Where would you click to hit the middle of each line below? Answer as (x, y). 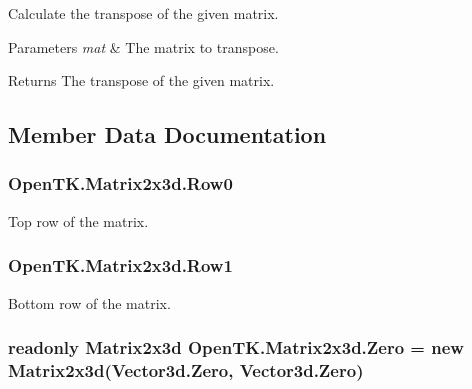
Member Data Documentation (167, 134)
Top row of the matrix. (78, 220)
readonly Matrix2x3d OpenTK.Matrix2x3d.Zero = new (236, 347)
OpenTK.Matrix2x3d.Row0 (120, 183)
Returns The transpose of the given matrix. (141, 80)
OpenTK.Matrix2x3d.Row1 (120, 265)
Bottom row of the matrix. (89, 302)
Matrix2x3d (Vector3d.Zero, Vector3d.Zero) (186, 370)
